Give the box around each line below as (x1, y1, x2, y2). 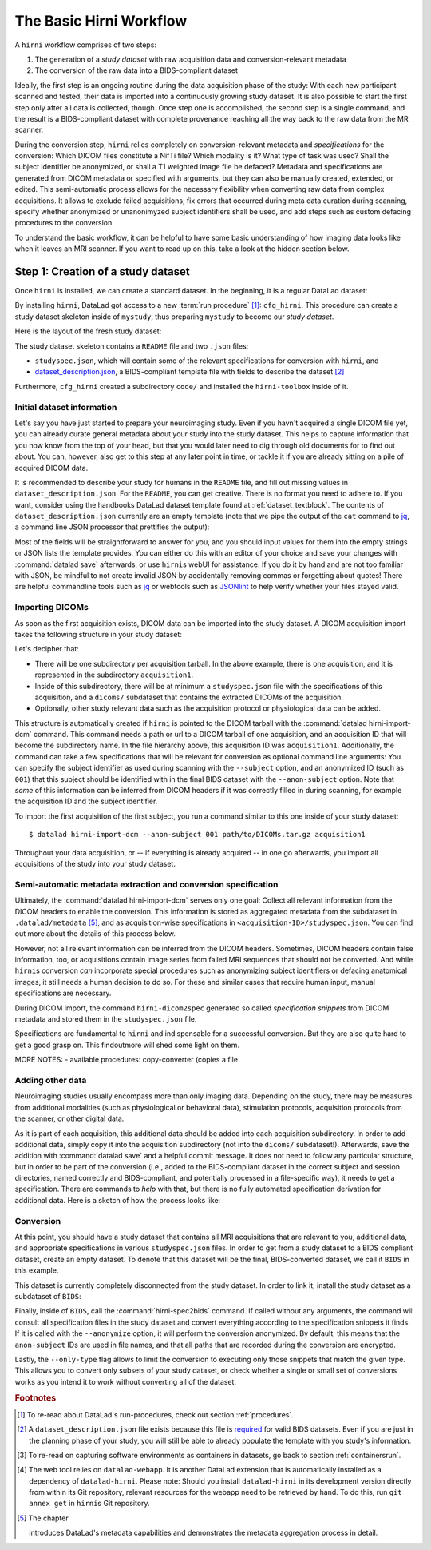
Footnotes (14, 1393, 57, 1404)
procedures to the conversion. (14, 218, 115, 228)
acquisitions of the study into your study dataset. (14, 859, 176, 868)
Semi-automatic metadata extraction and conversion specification (14, 879, 279, 890)
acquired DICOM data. (14, 463, 89, 472)
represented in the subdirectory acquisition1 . (34, 670, 194, 679)
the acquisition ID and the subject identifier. (14, 796, 158, 807)
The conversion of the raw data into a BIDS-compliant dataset (34, 66, 239, 75)
